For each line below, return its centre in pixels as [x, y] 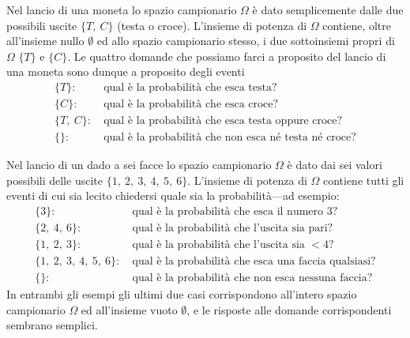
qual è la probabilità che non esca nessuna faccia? [252, 278]
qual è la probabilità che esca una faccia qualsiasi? [254, 261]
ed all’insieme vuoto [129, 309]
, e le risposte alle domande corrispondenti [289, 309]
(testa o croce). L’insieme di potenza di [212, 25]
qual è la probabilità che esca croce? [191, 105]
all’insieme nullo [45, 41]
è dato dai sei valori [335, 165]
